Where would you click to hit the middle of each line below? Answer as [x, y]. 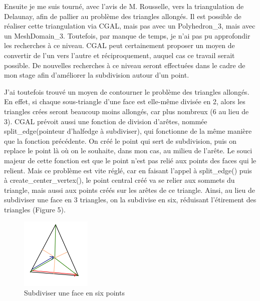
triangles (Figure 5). [35, 209]
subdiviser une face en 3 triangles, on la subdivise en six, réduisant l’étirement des [130, 200]
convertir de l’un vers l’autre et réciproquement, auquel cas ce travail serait [119, 55]
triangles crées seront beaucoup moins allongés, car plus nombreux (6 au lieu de [126, 111]
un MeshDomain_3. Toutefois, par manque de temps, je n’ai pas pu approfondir [127, 35]
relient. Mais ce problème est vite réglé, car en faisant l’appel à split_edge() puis [128, 170]
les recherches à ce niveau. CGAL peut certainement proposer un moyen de [119, 45]
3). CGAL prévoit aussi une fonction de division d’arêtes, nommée [106, 121]
